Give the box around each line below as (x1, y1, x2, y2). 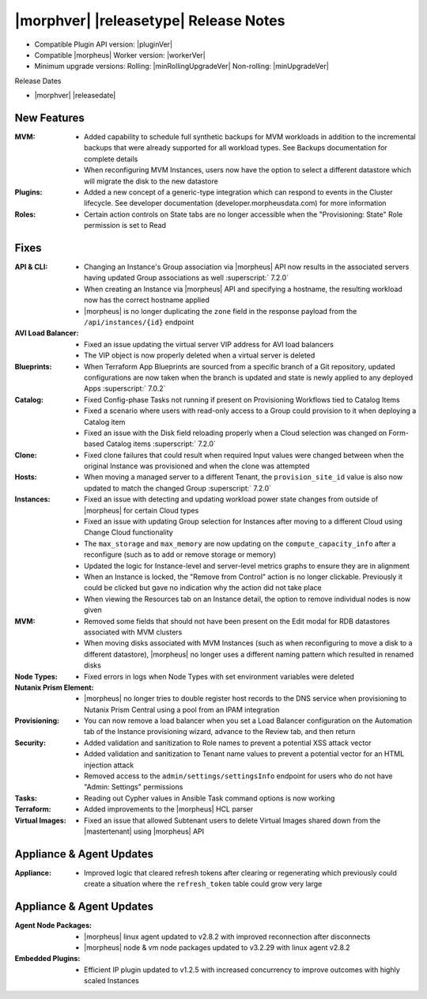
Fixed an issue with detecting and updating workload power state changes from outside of (84, 494, 379, 504)
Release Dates (14, 76, 62, 85)
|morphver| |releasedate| (34, 91, 116, 100)
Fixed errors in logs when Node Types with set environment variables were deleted (84, 672, 355, 681)
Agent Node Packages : (14, 921, 93, 930)
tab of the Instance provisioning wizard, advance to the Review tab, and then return (84, 727, 356, 736)
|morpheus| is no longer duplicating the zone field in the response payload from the (84, 306, 357, 316)
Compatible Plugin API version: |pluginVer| (34, 40, 173, 49)
